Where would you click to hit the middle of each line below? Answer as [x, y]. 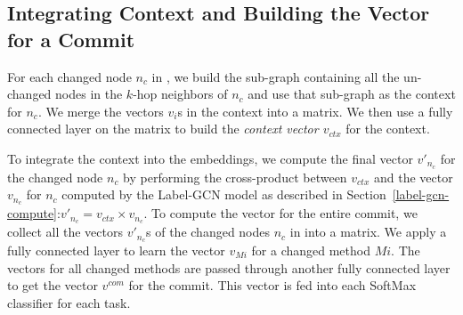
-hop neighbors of [180, 94]
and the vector [413, 177]
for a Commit [71, 39]
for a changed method [311, 250]
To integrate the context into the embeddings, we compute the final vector [210, 158]
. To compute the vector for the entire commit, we [280, 213]
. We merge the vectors [101, 111]
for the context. [388, 129]
